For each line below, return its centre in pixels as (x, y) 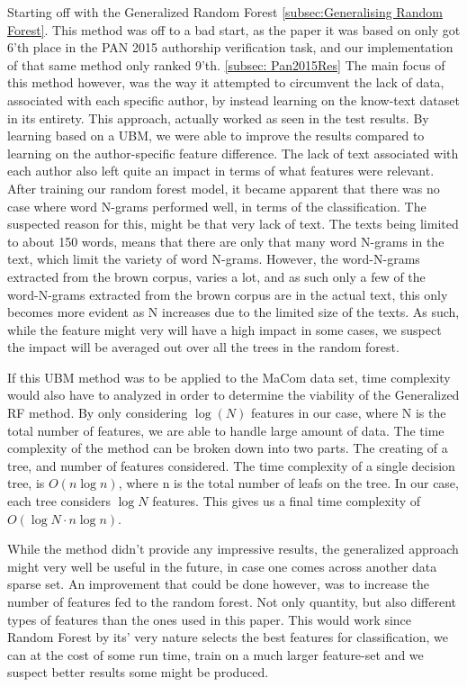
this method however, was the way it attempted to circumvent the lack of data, (226, 82)
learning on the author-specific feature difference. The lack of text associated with (233, 153)
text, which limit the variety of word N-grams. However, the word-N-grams (214, 259)
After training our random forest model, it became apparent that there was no (224, 188)
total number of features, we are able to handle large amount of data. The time (226, 430)
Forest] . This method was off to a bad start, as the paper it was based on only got (234, 29)
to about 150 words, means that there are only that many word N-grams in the (226, 241)
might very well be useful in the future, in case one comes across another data (222, 566)
